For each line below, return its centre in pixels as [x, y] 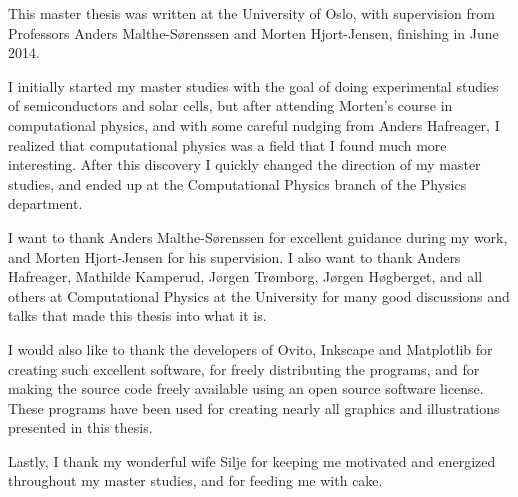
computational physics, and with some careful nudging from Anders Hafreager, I [254, 124]
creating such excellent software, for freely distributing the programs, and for [244, 368]
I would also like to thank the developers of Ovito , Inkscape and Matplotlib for [250, 348]
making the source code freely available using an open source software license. [246, 388]
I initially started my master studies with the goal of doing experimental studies [253, 85]
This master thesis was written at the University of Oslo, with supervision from [251, 13]
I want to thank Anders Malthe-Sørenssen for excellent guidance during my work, [258, 236]
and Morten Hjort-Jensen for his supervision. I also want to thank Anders [234, 256]
